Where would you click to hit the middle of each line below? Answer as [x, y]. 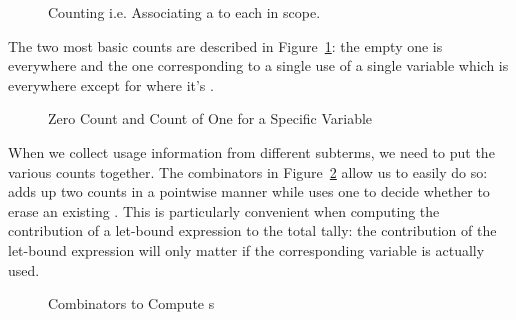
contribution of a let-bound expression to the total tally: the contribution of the [252, 230]
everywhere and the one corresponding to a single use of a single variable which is [258, 65]
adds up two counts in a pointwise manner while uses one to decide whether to [249, 191]
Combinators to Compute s [131, 303]
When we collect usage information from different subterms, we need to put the [251, 151]
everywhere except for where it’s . [111, 84]
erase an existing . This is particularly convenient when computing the [224, 210]
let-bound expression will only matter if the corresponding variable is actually [246, 249]
